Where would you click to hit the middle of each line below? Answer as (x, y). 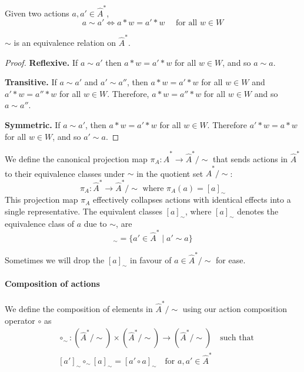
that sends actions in (250, 158)
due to (95, 223)
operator (20, 320)
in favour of (151, 259)
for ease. (231, 259)
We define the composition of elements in (79, 309)
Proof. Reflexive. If (41, 62)
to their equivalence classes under (65, 173)
